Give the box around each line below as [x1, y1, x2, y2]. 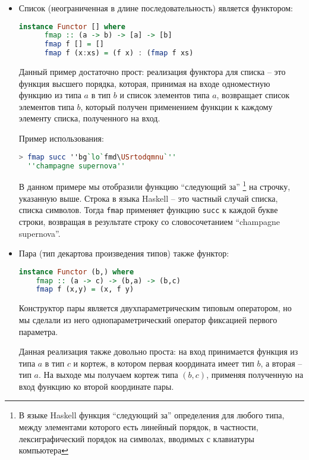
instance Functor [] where [18, 22, 125, 31]
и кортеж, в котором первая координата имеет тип [73, 356, 254, 369]
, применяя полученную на [206, 368, 304, 381]
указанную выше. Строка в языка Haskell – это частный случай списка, [18, 192, 278, 204]
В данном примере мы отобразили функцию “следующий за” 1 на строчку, [18, 179, 291, 193]
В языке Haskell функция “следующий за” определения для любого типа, [18, 409, 285, 421]
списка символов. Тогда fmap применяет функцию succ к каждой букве [18, 204, 278, 216]
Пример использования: [18, 132, 104, 145]
